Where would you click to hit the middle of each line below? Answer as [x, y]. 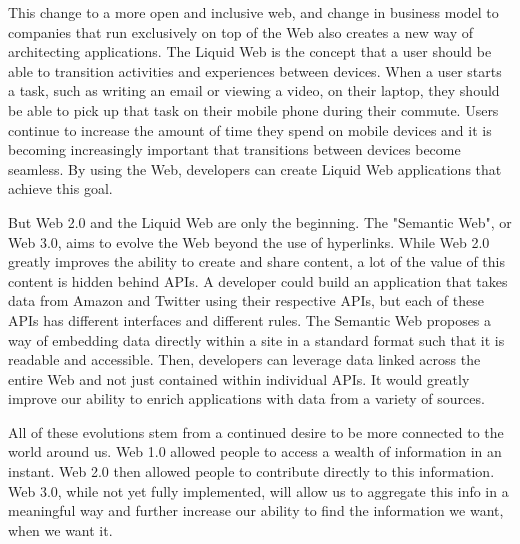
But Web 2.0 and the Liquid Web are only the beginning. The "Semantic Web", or [260, 221]
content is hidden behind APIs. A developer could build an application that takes [258, 280]
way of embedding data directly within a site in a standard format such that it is [256, 339]
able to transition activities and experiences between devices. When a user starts [255, 70]
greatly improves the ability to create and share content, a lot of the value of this [256, 261]
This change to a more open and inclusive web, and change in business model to [253, 12]
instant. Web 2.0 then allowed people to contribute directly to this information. [251, 471]
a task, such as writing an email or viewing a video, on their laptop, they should [254, 90]
